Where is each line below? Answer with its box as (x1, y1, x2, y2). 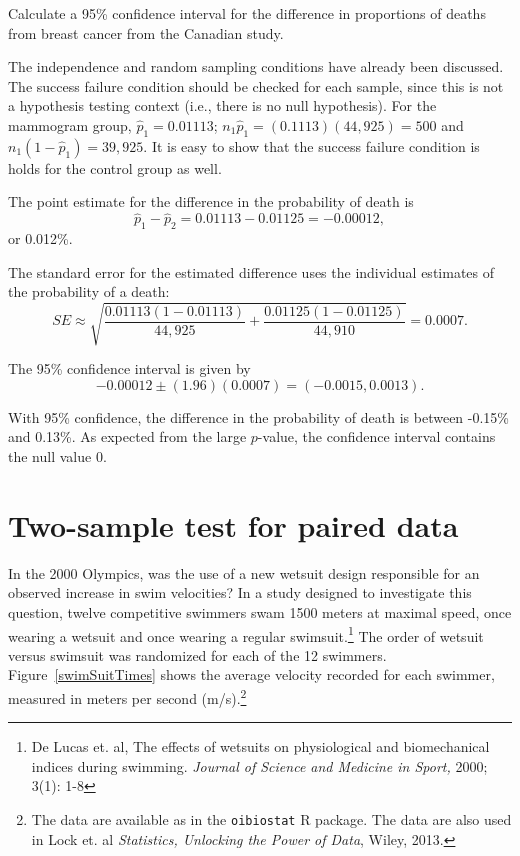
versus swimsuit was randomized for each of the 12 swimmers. (8, 644, 387, 665)
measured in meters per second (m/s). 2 (8, 685, 247, 708)
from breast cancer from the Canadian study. (8, 22, 284, 43)
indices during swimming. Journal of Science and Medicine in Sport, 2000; (31, 755, 488, 776)
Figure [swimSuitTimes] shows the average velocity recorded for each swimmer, (8, 664, 495, 685)
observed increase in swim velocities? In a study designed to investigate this (8, 582, 472, 603)
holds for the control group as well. (8, 157, 222, 178)
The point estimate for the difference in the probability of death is (8, 191, 414, 212)
